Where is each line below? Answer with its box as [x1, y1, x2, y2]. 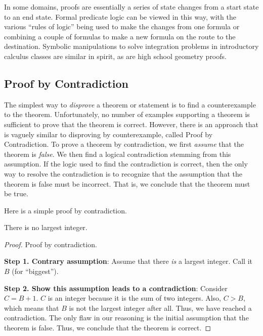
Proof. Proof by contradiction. [4, 239, 97, 249]
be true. [4, 188, 28, 199]
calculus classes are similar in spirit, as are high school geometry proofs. [4, 50, 227, 61]
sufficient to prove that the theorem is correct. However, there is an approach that [4, 119, 258, 129]
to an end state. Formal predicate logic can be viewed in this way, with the [4, 11, 236, 22]
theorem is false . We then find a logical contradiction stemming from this [4, 148, 231, 159]
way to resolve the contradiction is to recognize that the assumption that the [4, 168, 242, 179]
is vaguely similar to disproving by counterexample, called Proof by [4, 129, 213, 139]
